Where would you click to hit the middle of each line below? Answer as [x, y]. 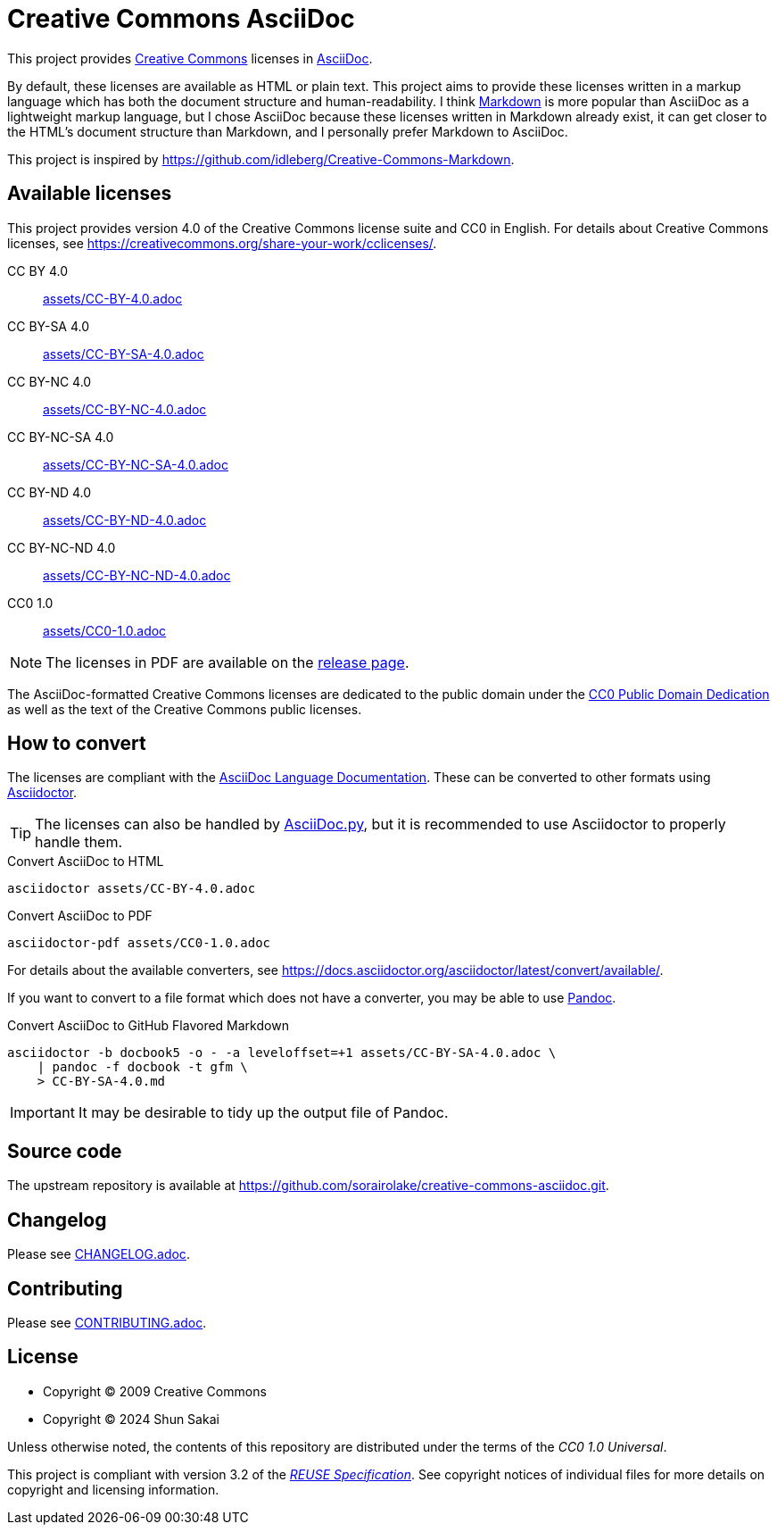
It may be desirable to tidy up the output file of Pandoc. [263, 1113]
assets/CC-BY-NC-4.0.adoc [125, 409]
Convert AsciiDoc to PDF [80, 916]
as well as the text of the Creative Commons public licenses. [185, 709]
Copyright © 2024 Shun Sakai [131, 1419]
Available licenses [90, 194]
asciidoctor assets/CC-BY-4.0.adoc [132, 889]
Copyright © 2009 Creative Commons [155, 1391]
